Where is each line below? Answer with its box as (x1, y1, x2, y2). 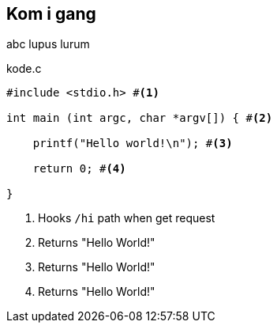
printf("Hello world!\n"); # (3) (32, 137, 233, 150)
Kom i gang (6, 4, 96, 24)
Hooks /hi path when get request (38, 211, 215, 225)
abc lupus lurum (6, 37, 90, 51)
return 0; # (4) (32, 162, 126, 176)
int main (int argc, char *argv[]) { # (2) (6, 112, 273, 125)
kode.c (6, 62, 42, 76)
